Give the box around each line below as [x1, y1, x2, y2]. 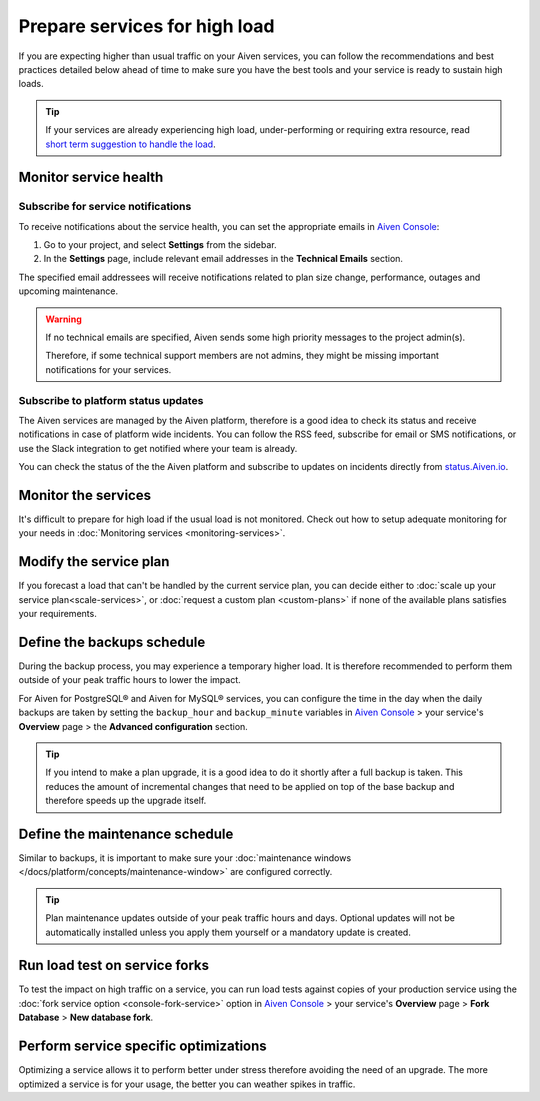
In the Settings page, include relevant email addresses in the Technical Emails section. [43, 253, 404, 265]
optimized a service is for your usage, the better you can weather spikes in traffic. [18, 1078, 356, 1090]
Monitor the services [18, 486, 152, 504]
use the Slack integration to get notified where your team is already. [18, 442, 298, 454]
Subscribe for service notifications [18, 200, 192, 214]
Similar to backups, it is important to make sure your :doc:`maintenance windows [18, 852, 352, 864]
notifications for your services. [45, 363, 172, 375]
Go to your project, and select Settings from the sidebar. [43, 239, 277, 251]
